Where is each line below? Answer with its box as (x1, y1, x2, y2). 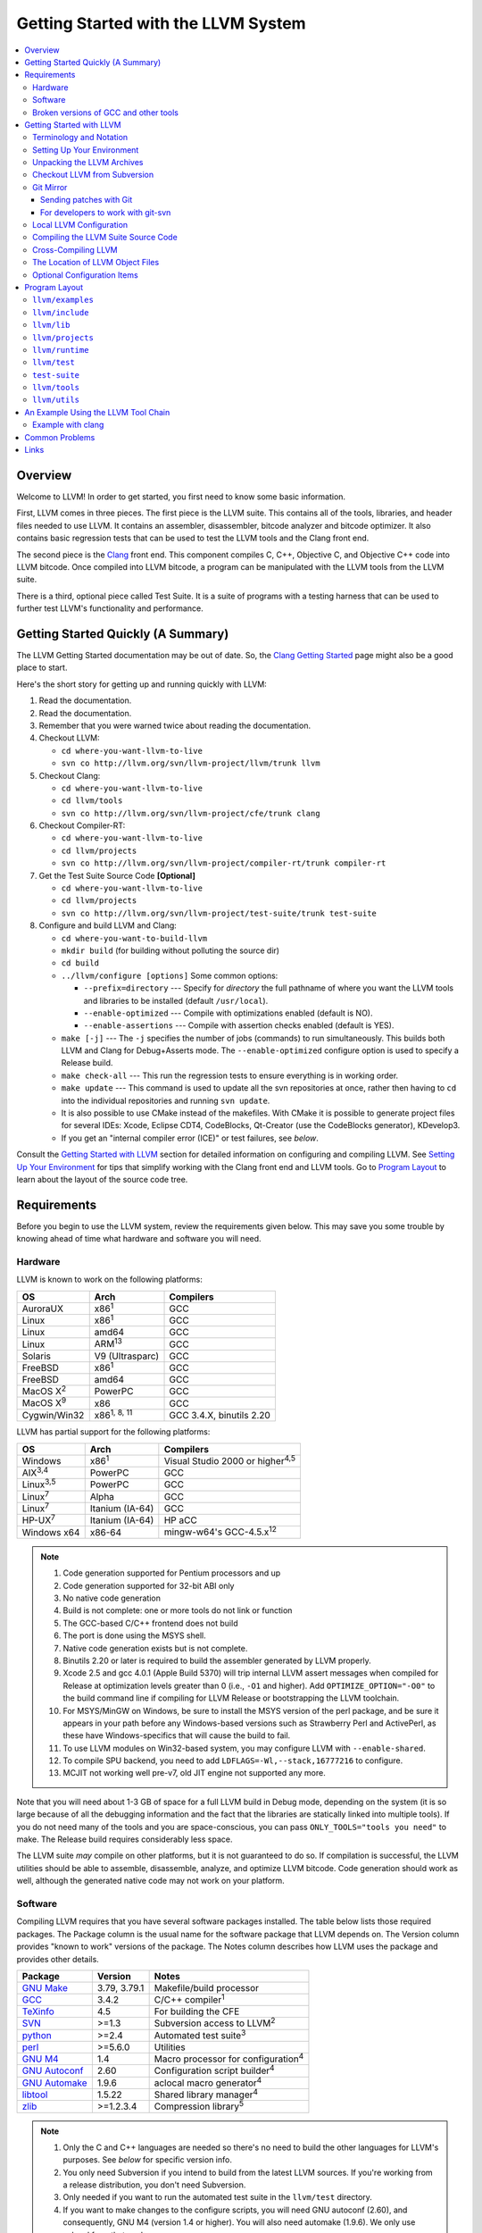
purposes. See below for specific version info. (62, 2154, 232, 2165)
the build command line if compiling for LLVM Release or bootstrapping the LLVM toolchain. (62, 1693, 400, 1703)
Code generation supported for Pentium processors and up (62, 1568, 281, 1578)
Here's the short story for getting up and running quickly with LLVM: (16, 679, 267, 690)
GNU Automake (21, 2077, 88, 2089)
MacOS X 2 (21, 1384, 67, 1398)
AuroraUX (21, 1302, 64, 1315)
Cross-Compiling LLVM (32, 244, 118, 255)
